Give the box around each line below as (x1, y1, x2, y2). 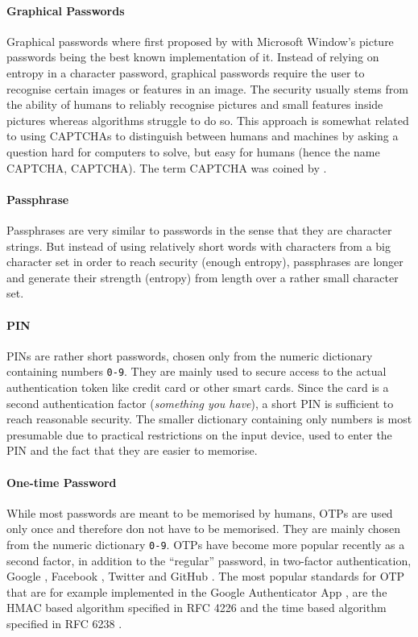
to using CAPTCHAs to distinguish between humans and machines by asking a (6, 127, 399, 144)
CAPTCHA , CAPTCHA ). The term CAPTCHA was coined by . (6, 159, 327, 176)
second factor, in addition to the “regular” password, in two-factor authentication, (6, 552, 412, 568)
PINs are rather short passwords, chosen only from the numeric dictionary (6, 347, 373, 364)
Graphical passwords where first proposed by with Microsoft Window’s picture (6, 32, 394, 49)
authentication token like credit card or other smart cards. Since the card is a (6, 378, 389, 395)
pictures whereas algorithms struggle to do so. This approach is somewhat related (6, 111, 409, 128)
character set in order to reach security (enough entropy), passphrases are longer (6, 253, 404, 270)
